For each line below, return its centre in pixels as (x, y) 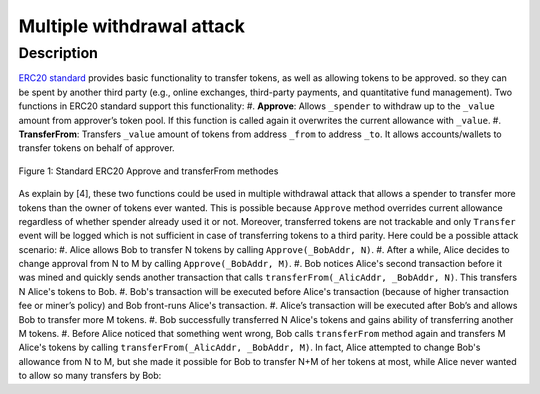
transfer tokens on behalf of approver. (96, 148)
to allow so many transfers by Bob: (90, 376)
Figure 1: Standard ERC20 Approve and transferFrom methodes (148, 171)
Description (58, 53)
